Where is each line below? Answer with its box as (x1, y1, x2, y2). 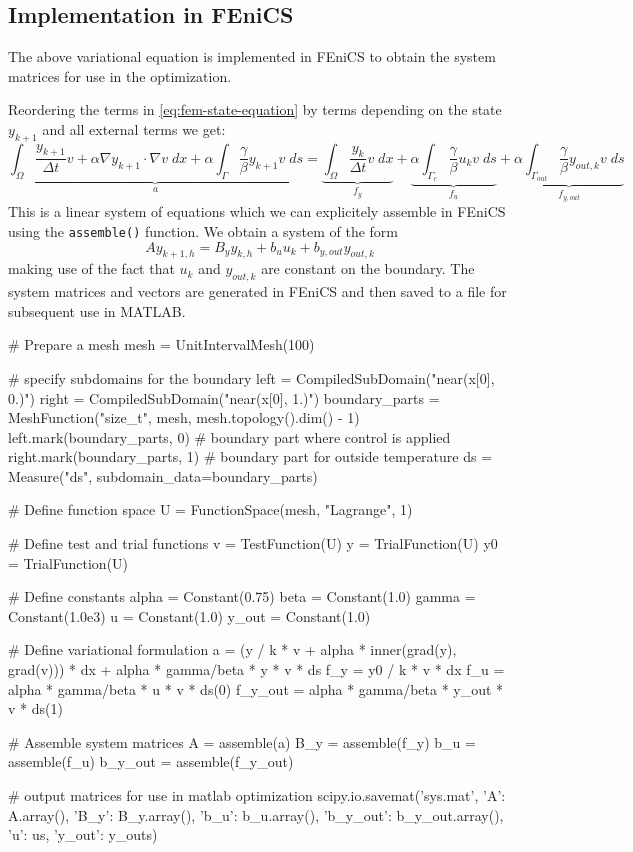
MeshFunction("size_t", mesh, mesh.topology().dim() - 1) (8, 407, 360, 428)
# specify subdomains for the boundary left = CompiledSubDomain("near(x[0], (8, 367, 495, 388)
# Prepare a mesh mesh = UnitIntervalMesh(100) (8, 334, 315, 355)
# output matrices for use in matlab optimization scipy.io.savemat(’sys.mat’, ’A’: (8, 785, 506, 806)
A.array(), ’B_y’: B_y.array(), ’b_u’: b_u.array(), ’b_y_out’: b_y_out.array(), (8, 804, 504, 825)
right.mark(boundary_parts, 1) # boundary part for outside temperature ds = (8, 446, 493, 467)
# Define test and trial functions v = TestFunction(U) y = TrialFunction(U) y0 (8, 533, 498, 554)
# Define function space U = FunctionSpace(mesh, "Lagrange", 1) (8, 499, 413, 520)
